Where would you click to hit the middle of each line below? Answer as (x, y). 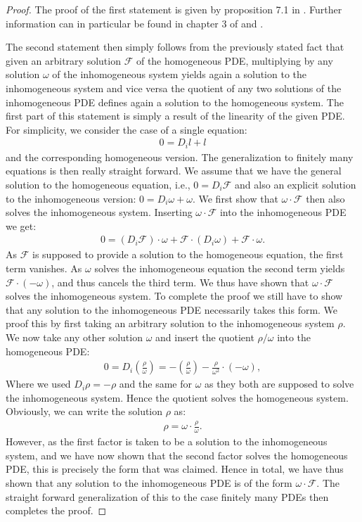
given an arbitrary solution (63, 60)
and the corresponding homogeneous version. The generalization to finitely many (180, 157)
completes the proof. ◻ (56, 510)
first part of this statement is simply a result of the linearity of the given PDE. (175, 116)
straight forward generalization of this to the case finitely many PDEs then (167, 496)
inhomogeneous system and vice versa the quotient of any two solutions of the (174, 88)
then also (325, 198)
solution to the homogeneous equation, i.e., (98, 185)
